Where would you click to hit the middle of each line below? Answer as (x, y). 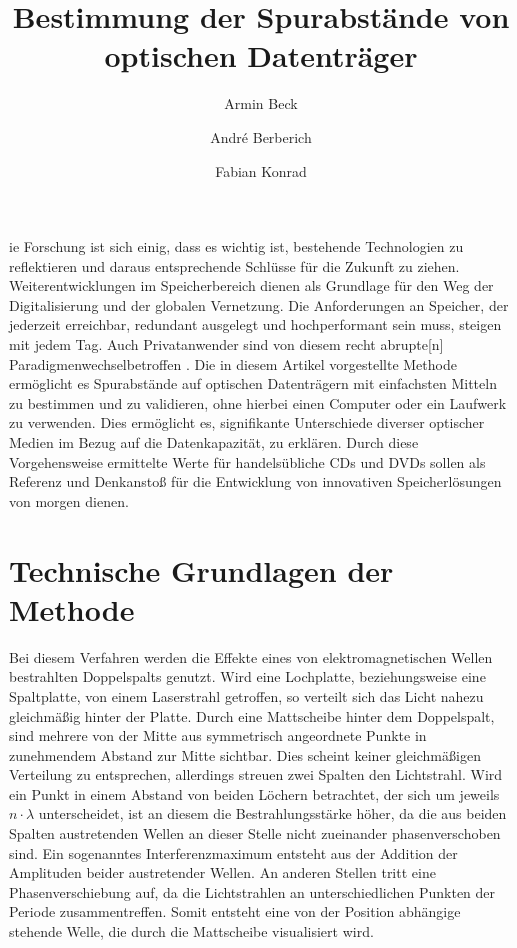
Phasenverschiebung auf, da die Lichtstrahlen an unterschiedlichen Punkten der (252, 891)
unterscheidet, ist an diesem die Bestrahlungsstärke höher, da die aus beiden (272, 813)
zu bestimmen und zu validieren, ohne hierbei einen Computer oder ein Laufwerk (258, 402)
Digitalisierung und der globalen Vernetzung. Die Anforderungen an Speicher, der (259, 304)
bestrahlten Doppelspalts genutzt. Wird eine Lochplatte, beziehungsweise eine (247, 676)
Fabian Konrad (261, 170)
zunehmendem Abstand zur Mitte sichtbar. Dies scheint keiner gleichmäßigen (245, 754)
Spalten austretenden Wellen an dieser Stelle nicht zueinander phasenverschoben (255, 833)
